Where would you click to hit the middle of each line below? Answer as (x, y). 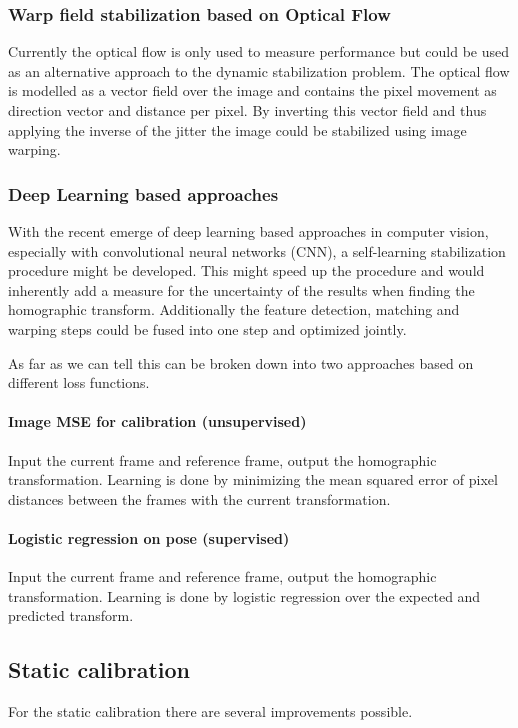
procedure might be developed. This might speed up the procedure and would (246, 270)
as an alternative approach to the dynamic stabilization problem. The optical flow (259, 70)
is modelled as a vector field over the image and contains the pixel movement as (252, 90)
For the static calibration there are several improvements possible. (210, 711)
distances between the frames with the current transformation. (199, 498)
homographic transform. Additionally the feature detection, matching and (234, 309)
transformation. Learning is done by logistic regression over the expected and (244, 595)
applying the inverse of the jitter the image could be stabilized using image (237, 129)
